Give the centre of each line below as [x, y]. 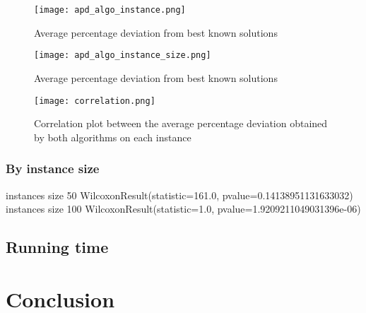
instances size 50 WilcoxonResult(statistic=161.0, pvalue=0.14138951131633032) [179, 195]
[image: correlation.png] [95, 101]
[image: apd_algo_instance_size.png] [123, 55]
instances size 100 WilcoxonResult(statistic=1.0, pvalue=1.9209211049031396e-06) [183, 209]
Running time [57, 247]
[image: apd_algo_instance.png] [110, 10]
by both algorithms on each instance [113, 137]
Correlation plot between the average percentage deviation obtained [181, 123]
